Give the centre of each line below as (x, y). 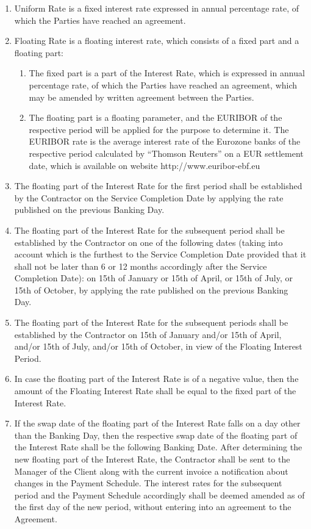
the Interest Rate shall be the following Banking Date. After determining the (158, 447)
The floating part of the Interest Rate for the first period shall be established (158, 186)
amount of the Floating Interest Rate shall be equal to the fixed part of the (155, 391)
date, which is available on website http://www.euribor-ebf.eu (145, 165)
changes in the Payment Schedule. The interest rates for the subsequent (148, 483)
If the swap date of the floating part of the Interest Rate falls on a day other (157, 423)
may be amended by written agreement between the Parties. (141, 97)
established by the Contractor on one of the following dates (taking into (148, 242)
